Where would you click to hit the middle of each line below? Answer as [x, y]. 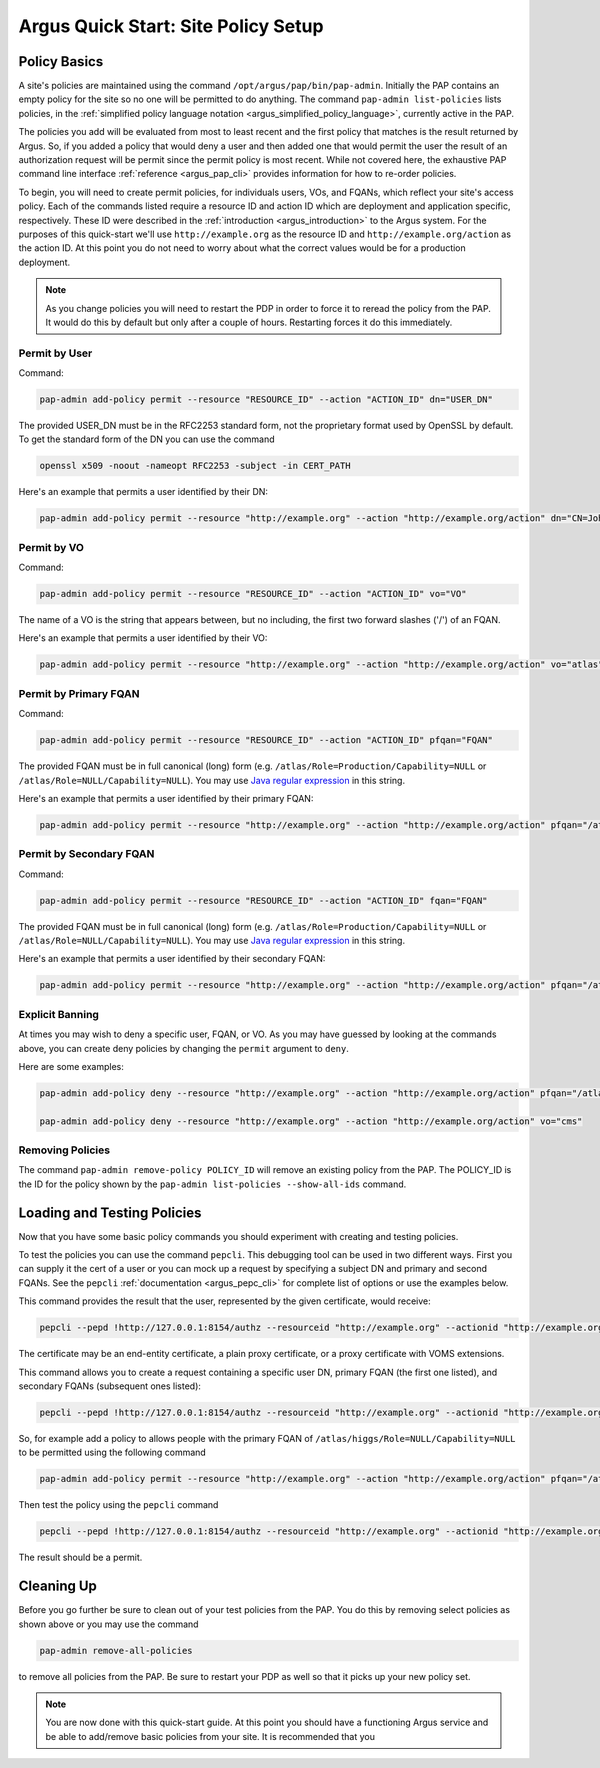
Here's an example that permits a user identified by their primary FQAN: [166, 798]
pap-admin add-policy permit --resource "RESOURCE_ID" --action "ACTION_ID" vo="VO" [253, 594]
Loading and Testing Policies [110, 1212]
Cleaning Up [57, 1586]
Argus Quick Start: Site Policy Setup [171, 26]
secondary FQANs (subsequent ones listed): [110, 1386]
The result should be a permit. [80, 1557]
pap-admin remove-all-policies [116, 1650]
